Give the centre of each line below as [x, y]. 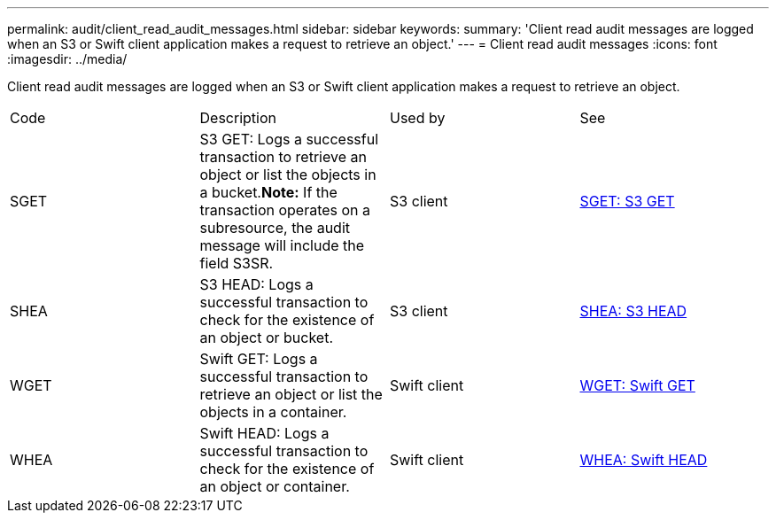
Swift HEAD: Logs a [264, 433]
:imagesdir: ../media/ [67, 59]
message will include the [282, 245]
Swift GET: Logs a [259, 359]
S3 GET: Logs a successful [289, 139]
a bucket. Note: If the [268, 192]
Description [238, 118]
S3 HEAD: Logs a [256, 284]
